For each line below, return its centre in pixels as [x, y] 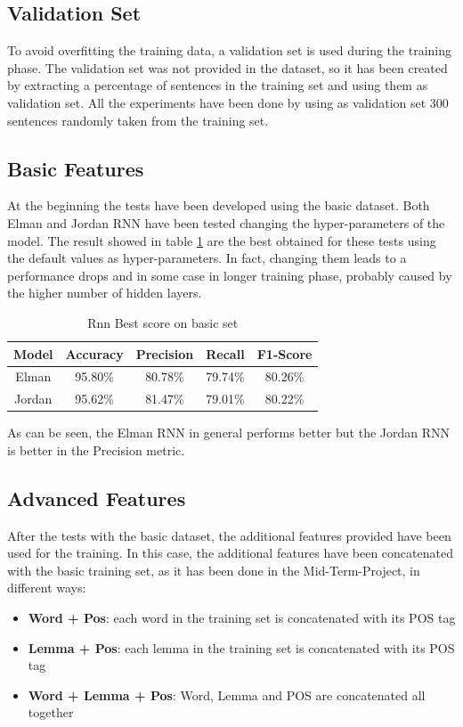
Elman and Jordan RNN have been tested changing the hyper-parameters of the [226, 222]
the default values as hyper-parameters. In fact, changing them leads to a [207, 258]
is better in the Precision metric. [96, 449]
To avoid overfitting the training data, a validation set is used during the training [229, 50]
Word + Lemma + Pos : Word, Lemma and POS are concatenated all [227, 694]
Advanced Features [97, 498]
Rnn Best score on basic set [163, 322]
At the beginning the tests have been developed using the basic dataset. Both [219, 205]
